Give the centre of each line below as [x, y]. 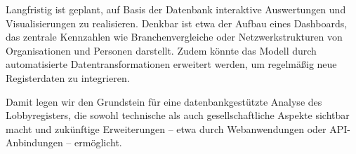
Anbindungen [34, 142]
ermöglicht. [98, 142]
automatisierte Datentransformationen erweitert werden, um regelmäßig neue [171, 64]
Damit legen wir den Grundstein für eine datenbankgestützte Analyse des [164, 101]
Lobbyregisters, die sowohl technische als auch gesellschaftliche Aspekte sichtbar [178, 115]
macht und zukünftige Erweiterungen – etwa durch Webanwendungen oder [166, 128]
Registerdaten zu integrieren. [68, 77]
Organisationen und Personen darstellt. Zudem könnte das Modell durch [161, 50]
